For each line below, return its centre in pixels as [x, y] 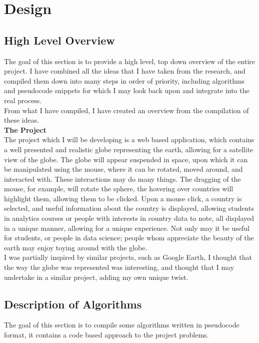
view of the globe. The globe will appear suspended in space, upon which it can [126, 159]
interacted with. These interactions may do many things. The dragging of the [122, 179]
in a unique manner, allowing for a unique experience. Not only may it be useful [127, 228]
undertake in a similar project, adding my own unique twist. [96, 277]
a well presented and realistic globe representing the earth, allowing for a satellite [129, 149]
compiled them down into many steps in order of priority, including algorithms [124, 80]
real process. [23, 100]
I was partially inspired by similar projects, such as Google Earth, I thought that [128, 257]
